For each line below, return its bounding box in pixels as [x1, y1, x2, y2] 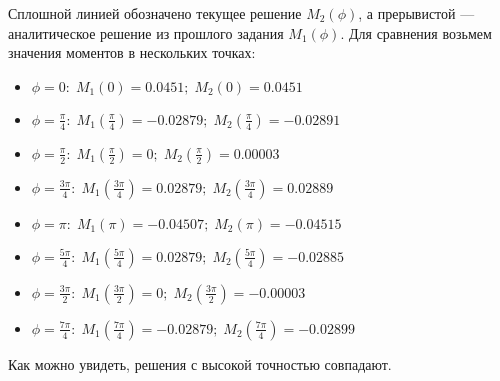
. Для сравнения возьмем [340, 22, 492, 43]
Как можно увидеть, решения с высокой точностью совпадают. [8, 353, 392, 374]
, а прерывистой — [358, 3, 475, 23]
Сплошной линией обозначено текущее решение [8, 3, 302, 23]
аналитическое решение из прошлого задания [8, 22, 284, 43]
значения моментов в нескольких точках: [8, 42, 256, 63]
